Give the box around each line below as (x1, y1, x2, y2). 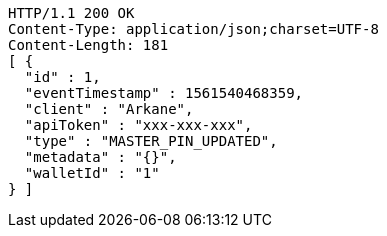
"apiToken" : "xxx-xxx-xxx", (24, 117, 253, 133)
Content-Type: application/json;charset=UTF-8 (8, 21, 379, 37)
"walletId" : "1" (24, 165, 160, 181)
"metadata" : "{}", (24, 149, 177, 165)
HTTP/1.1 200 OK (8, 5, 135, 21)
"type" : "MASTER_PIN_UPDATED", (24, 133, 278, 149)
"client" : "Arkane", (24, 101, 194, 117)
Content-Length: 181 (8, 37, 169, 53)
